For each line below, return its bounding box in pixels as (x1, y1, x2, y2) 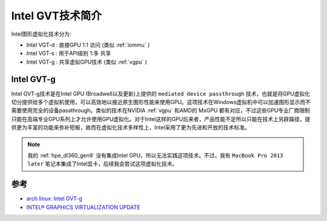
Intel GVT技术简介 (11, 9, 102, 22)
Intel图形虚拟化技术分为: (11, 30, 72, 38)
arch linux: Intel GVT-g (26, 195, 82, 202)
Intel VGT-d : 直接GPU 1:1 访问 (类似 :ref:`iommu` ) (26, 41, 150, 48)
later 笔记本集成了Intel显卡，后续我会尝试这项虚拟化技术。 (27, 160, 178, 168)
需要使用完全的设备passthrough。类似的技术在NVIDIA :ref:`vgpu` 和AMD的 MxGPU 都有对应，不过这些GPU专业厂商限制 (11, 107, 310, 114)
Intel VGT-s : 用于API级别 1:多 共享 (26, 50, 111, 57)
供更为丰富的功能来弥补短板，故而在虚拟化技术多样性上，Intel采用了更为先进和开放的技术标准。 (11, 124, 251, 131)
